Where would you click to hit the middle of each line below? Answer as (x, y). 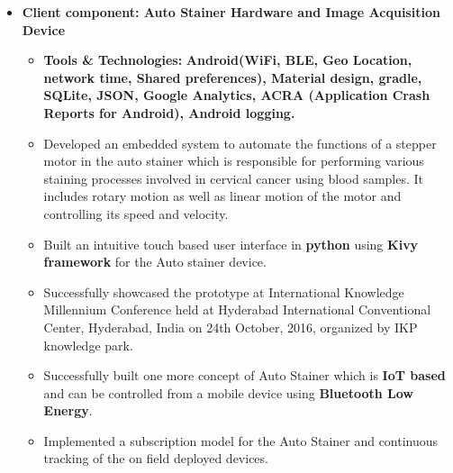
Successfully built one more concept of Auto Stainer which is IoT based (245, 375)
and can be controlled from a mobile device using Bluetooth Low (228, 392)
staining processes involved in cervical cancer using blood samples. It (234, 178)
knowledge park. (88, 345)
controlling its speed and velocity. (136, 213)
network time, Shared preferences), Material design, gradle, (233, 77)
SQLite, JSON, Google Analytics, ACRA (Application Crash (237, 95)
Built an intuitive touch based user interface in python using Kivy (231, 244)
